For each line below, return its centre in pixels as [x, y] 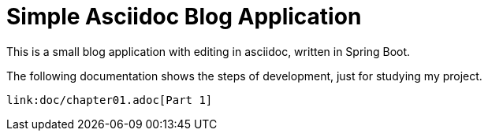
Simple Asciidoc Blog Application [184, 17]
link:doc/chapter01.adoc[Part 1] [110, 100]
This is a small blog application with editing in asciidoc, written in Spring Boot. [209, 51]
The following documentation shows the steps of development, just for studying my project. [244, 76]
